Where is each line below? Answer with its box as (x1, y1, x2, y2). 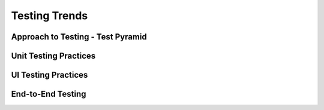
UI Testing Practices (11, 70, 88, 80)
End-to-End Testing (11, 89, 86, 99)
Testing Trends (11, 9, 88, 22)
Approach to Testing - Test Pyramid (11, 32, 147, 42)
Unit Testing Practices (11, 51, 96, 61)
